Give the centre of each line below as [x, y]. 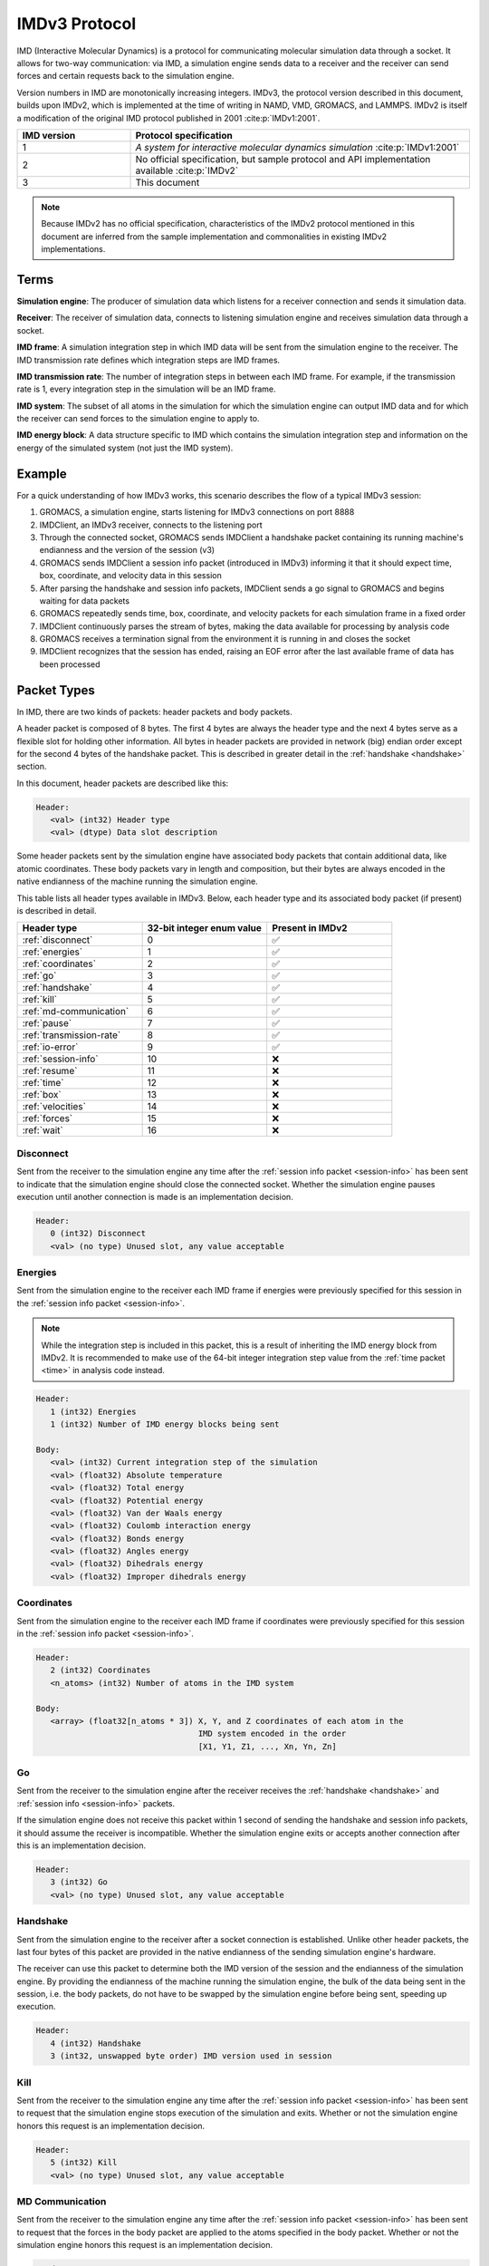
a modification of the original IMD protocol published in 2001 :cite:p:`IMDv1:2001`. [168, 118]
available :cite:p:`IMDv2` [187, 170]
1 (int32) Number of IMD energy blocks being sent [165, 1424]
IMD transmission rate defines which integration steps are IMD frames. [149, 360]
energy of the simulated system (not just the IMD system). [125, 448]
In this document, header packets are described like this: [123, 783]
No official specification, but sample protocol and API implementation [283, 159]
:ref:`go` [39, 976]
